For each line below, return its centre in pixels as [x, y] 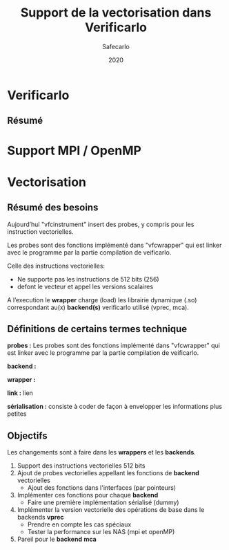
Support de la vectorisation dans [116, 13]
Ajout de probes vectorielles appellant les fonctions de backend [108, 473]
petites [17, 414]
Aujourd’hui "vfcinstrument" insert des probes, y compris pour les [101, 224]
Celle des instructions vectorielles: [56, 266]
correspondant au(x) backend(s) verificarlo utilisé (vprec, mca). [98, 307]
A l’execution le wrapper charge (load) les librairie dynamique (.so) [102, 300]
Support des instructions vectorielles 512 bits [81, 466]
